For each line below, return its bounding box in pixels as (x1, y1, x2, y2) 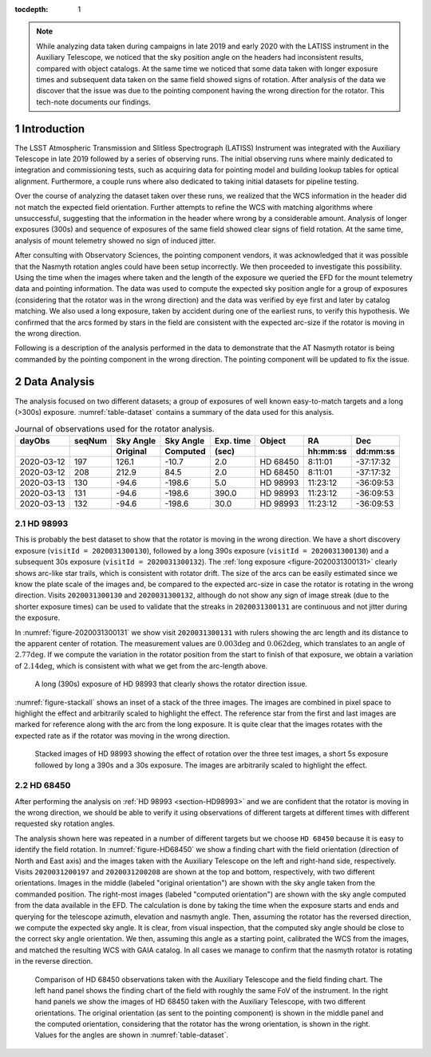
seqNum (74, 435, 108, 446)
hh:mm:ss (307, 445, 347, 456)
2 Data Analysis (14, 375, 95, 388)
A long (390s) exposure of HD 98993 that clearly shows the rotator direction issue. (34, 679, 307, 689)
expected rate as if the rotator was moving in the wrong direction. (14, 731, 231, 740)
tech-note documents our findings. (36, 97, 152, 107)
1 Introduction (14, 122, 85, 136)
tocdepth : (14, 5, 49, 14)
